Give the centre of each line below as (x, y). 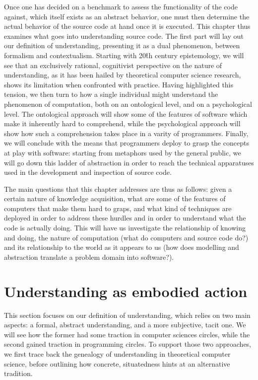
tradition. (18, 373)
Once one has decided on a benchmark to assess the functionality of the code (121, 6)
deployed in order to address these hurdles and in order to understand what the (125, 218)
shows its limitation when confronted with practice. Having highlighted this (119, 84)
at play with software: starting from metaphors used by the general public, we (123, 152)
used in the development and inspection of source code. (88, 172)
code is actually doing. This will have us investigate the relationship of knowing (125, 228)
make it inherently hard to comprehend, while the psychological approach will (122, 123)
